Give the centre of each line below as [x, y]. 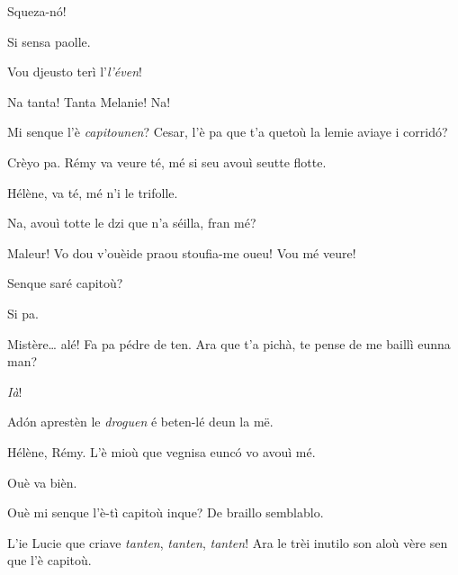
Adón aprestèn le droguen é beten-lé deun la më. [140, 422]
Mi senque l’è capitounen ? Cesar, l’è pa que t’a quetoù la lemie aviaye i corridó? [228, 132]
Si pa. [23, 313]
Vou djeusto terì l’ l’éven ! [75, 72]
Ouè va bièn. [42, 482]
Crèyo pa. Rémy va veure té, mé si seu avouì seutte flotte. [167, 162]
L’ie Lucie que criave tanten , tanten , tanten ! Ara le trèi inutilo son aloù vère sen [228, 542]
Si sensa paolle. [49, 41]
